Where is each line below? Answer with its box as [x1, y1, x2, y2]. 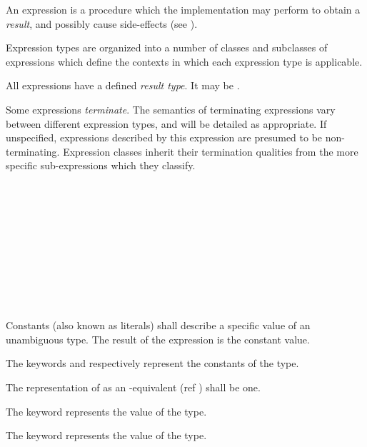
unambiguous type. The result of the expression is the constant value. [6, 331, 310, 346]
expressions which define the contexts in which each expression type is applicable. [6, 54, 363, 69]
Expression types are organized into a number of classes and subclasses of [6, 40, 328, 55]
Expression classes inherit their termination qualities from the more [63, 144, 358, 159]
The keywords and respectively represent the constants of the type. [6, 356, 299, 371]
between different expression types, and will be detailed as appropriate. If [6, 116, 327, 131]
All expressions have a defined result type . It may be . [6, 78, 240, 93]
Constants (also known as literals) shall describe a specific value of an [6, 318, 311, 333]
